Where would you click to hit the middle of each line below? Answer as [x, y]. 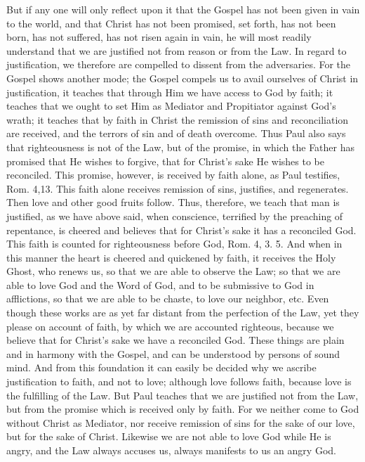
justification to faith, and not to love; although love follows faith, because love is [179, 381]
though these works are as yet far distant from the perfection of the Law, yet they [183, 313]
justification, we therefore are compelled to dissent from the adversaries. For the [179, 64]
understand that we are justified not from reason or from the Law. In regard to [177, 50]
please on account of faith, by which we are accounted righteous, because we [170, 326]
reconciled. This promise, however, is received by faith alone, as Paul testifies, [173, 175]
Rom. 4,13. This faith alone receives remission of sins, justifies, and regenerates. [178, 188]
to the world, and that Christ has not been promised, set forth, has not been [171, 23]
